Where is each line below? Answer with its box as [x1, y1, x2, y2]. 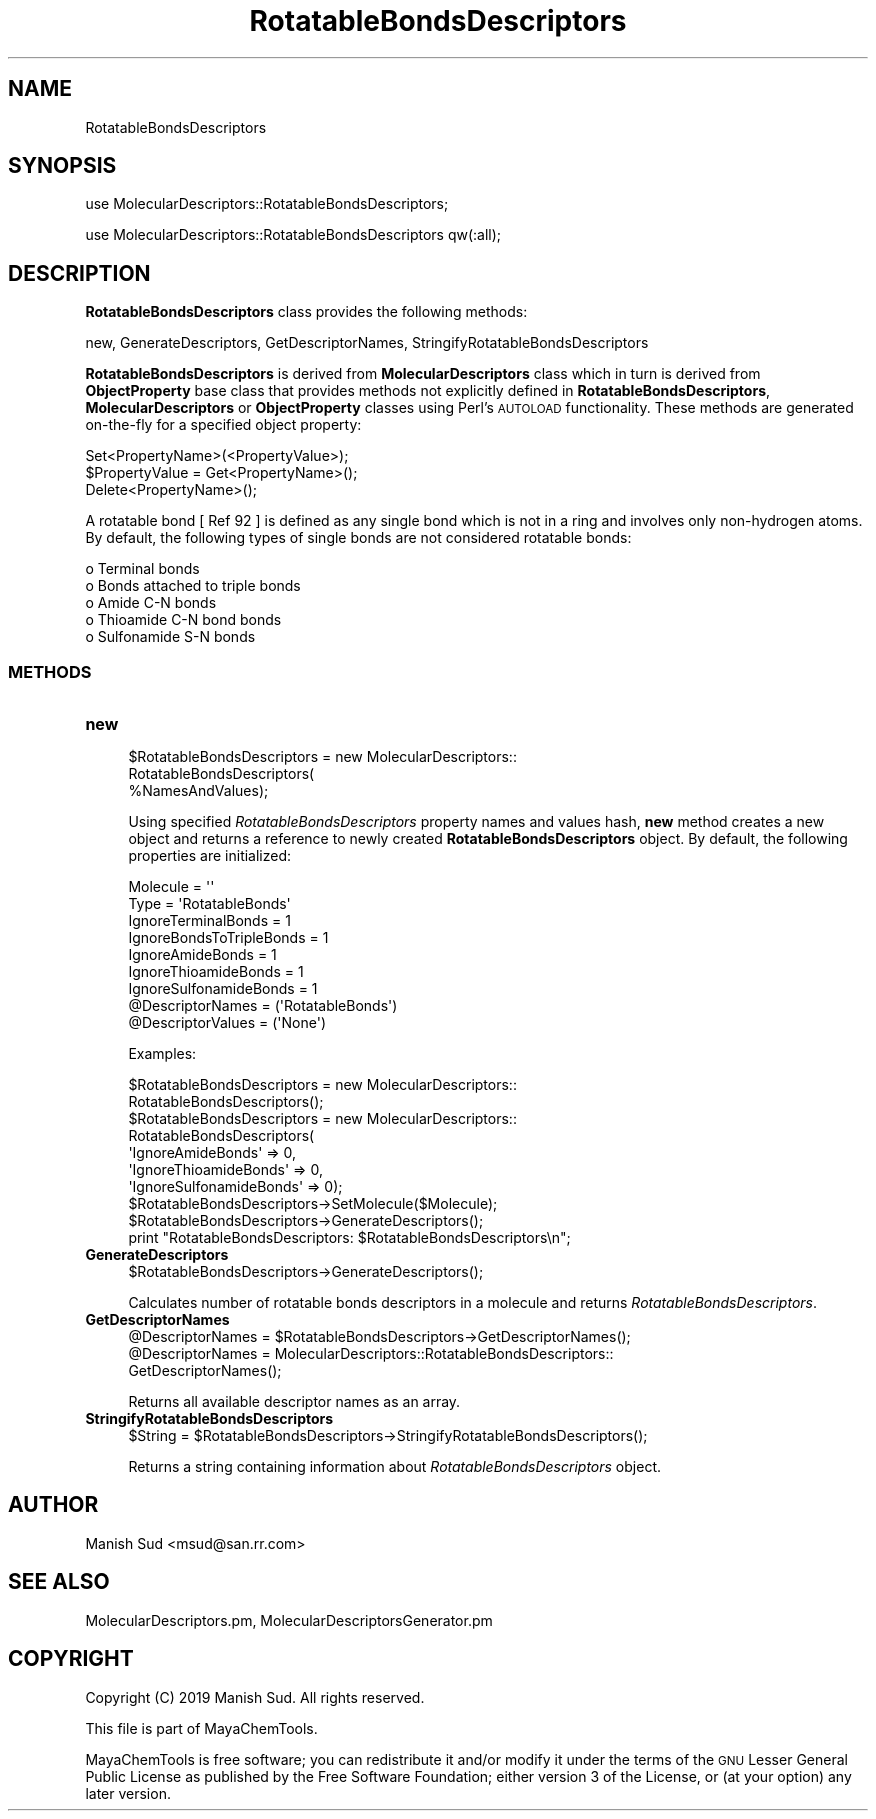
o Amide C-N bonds [85, 594, 217, 612]
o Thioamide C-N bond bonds [85, 611, 282, 629]
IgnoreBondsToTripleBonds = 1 [128, 929, 329, 947]
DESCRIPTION [8, 260, 151, 286]
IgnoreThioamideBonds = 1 [128, 963, 304, 981]
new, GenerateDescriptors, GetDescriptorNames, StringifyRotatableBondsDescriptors [85, 334, 649, 352]
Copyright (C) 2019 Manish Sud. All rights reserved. [85, 1688, 425, 1706]
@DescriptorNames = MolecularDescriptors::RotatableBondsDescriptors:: [128, 1345, 614, 1363]
